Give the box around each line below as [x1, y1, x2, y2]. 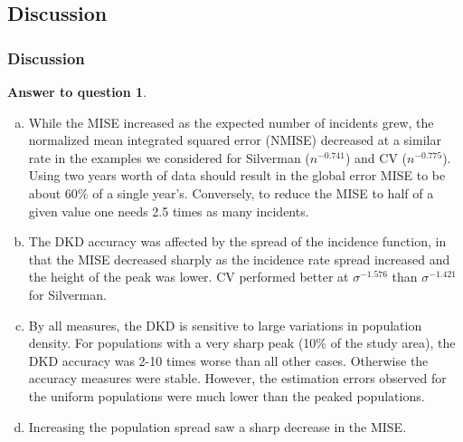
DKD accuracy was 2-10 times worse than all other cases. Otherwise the [28, 351, 429, 370]
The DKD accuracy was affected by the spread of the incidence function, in [28, 232, 447, 251]
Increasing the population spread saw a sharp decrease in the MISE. [28, 417, 407, 436]
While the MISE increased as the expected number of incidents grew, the [28, 112, 434, 131]
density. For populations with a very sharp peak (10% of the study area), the [28, 333, 456, 352]
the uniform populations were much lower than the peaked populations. [28, 386, 425, 405]
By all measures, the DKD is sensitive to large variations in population [28, 315, 422, 334]
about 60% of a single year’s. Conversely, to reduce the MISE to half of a [28, 183, 434, 202]
